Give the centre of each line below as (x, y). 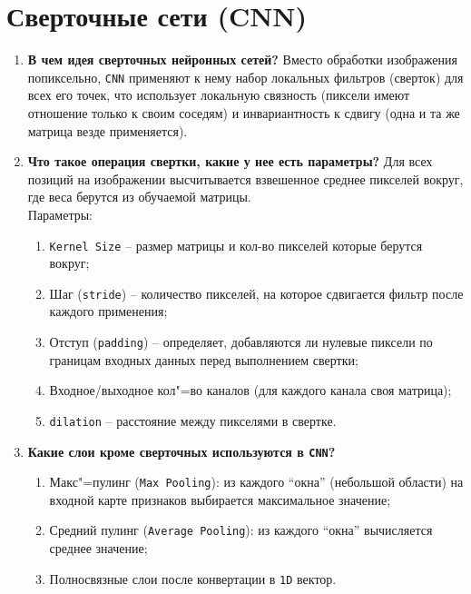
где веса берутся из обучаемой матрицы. (139, 197)
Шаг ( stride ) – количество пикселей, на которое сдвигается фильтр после (256, 293)
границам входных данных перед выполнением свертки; (204, 359)
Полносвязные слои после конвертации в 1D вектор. (193, 578)
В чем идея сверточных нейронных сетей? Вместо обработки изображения (242, 59)
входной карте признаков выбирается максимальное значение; (220, 499)
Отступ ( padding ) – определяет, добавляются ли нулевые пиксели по (241, 342)
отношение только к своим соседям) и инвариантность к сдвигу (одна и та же (244, 112)
